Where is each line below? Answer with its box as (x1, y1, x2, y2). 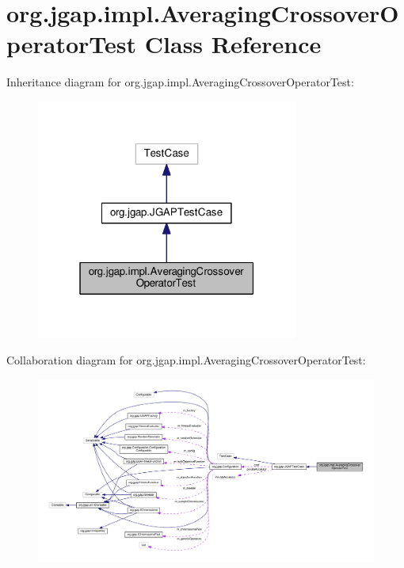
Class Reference (144, 28, 322, 60)
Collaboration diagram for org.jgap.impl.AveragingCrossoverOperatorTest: (6, 351, 366, 368)
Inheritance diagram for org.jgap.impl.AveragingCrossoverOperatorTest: (6, 74, 354, 90)
